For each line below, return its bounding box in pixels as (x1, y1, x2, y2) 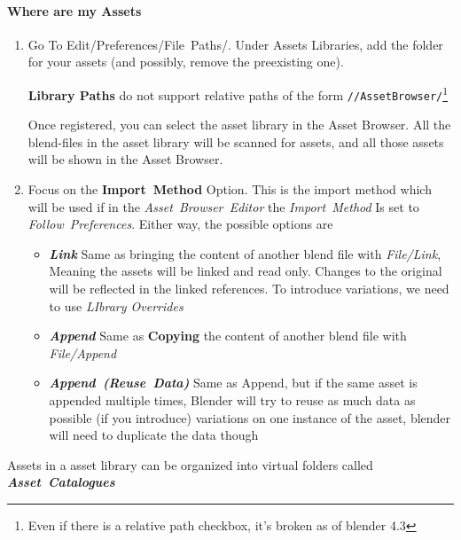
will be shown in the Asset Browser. (27, 150, 223, 168)
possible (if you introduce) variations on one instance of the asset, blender (49, 408, 451, 427)
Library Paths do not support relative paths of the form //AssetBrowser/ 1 (27, 82, 449, 104)
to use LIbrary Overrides (49, 296, 184, 315)
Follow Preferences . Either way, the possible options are (27, 215, 333, 233)
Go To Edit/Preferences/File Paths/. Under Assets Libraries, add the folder (27, 35, 443, 53)
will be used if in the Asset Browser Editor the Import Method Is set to (27, 197, 419, 215)
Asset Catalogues (7, 473, 115, 491)
